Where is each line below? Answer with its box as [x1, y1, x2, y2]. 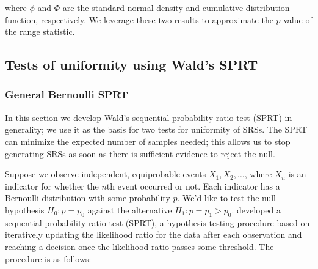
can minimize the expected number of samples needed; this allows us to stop [5, 134, 291, 147]
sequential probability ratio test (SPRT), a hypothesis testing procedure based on [5, 216, 310, 229]
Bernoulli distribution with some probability [5, 191, 170, 204]
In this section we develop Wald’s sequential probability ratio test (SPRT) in [5, 111, 292, 123]
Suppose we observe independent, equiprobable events [5, 168, 206, 180]
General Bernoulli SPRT [5, 87, 128, 102]
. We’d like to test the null [177, 191, 276, 204]
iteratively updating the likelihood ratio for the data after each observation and [5, 228, 302, 241]
